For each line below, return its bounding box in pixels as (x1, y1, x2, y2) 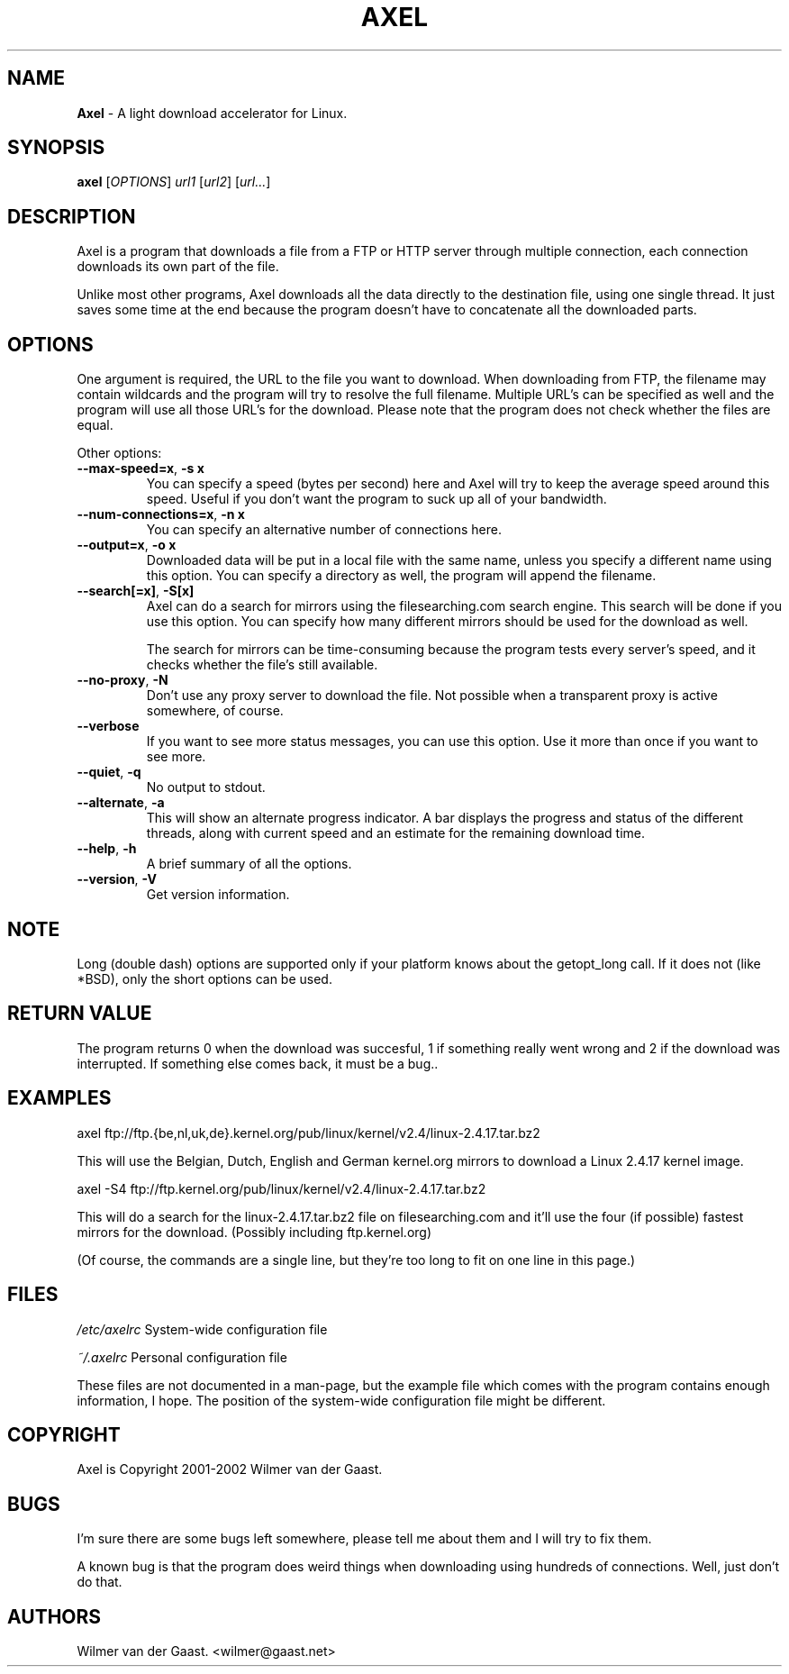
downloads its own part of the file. (77, 259, 279, 275)
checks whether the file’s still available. (146, 657, 378, 673)
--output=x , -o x (77, 537, 177, 553)
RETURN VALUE (7, 1002, 152, 1025)
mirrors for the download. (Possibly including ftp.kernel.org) (77, 1224, 432, 1240)
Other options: (77, 445, 162, 461)
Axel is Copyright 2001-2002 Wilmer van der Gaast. (77, 1461, 383, 1478)
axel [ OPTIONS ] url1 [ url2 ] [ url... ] (77, 174, 271, 190)
